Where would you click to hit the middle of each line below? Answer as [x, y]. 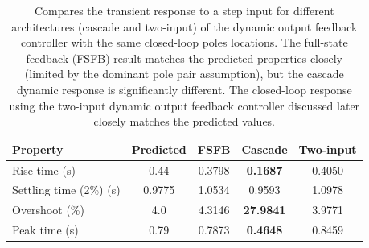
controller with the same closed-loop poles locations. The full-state [184, 42]
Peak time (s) [45, 230]
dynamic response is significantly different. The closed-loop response [184, 89]
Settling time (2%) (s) [66, 190]
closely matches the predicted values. [184, 121]
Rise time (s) [44, 169]
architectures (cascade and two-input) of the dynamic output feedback [184, 26]
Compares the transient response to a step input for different [184, 10]
